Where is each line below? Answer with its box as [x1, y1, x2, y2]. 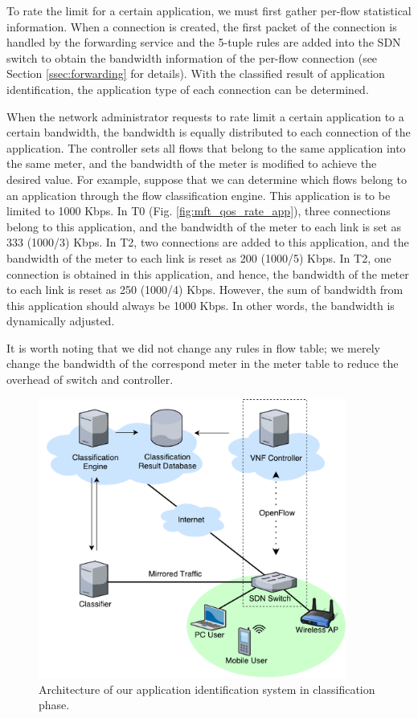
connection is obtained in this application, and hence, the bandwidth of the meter [6, 265, 409, 282]
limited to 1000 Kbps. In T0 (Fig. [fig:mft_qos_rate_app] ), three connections [6, 202, 391, 219]
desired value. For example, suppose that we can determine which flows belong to [6, 170, 407, 187]
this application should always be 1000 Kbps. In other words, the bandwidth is [6, 296, 395, 313]
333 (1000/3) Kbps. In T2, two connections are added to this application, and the [6, 234, 409, 251]
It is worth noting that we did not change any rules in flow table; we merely [6, 339, 380, 356]
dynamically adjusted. [6, 312, 115, 329]
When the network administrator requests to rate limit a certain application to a [6, 108, 404, 124]
